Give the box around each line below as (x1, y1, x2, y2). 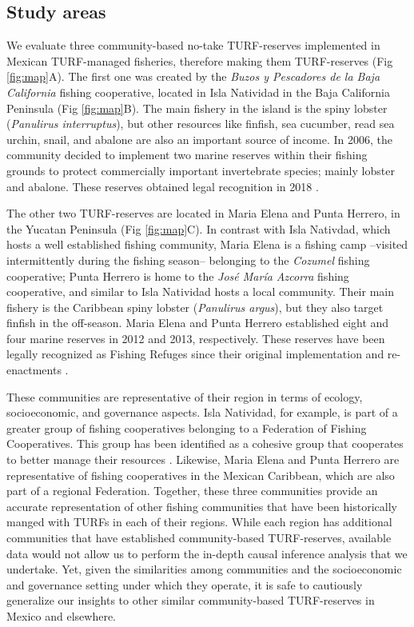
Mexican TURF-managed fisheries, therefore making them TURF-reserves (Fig (6, 52, 393, 69)
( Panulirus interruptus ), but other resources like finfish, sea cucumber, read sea (6, 115, 395, 132)
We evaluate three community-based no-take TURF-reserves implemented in (6, 37, 380, 54)
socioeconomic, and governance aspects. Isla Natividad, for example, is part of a (6, 404, 398, 421)
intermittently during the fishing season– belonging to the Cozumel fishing (6, 251, 370, 268)
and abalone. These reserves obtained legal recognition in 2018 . (6, 178, 319, 194)
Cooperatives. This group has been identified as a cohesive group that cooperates (6, 435, 404, 452)
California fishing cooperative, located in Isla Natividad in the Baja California (6, 83, 390, 100)
